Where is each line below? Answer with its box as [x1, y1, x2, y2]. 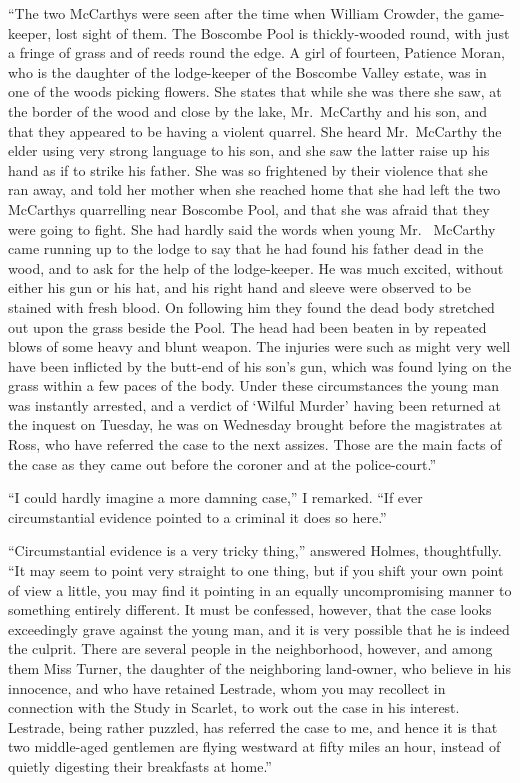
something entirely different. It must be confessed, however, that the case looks [8, 599, 492, 620]
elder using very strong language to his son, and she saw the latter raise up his [8, 140, 490, 161]
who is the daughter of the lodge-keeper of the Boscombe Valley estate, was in [8, 61, 487, 82]
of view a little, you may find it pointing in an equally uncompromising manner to [8, 579, 512, 600]
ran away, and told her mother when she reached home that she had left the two [8, 179, 501, 200]
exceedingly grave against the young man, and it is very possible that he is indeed [8, 618, 510, 639]
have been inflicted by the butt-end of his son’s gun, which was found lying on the [8, 355, 512, 376]
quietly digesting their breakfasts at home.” [8, 755, 272, 776]
